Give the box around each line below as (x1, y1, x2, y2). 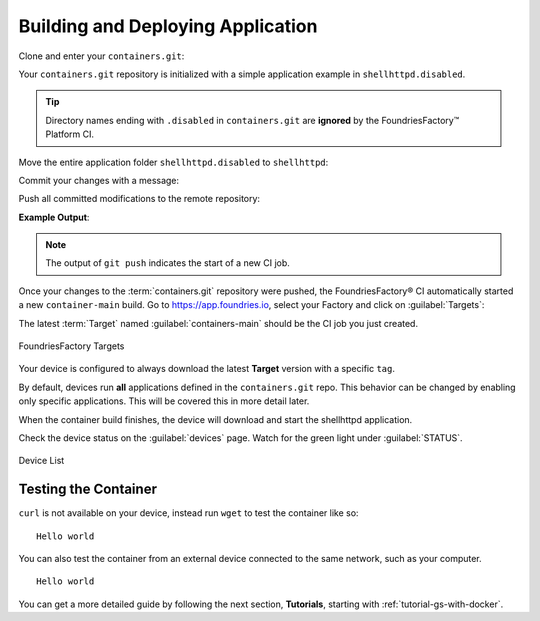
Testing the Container (18, 481, 157, 498)
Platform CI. (45, 128, 95, 140)
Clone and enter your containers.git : (18, 50, 185, 62)
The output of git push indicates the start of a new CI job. (45, 257, 290, 269)
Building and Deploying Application (18, 15, 318, 37)
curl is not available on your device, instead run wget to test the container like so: (18, 507, 359, 519)
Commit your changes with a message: (18, 174, 180, 186)
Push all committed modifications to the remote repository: (18, 193, 260, 205)
